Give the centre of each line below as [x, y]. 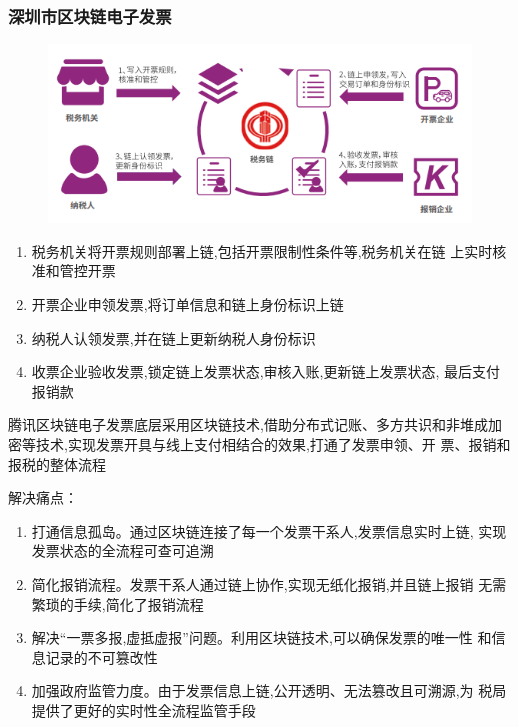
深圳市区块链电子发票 [90, 15]
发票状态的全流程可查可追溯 [122, 550]
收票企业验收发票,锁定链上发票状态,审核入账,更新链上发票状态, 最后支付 [266, 371]
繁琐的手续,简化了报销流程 [117, 603]
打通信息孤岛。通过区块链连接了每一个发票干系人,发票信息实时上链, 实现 [269, 530]
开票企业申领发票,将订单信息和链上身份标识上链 [187, 303]
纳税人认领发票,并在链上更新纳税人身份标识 [173, 337]
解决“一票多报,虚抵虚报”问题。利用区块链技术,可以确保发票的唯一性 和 [261, 637]
